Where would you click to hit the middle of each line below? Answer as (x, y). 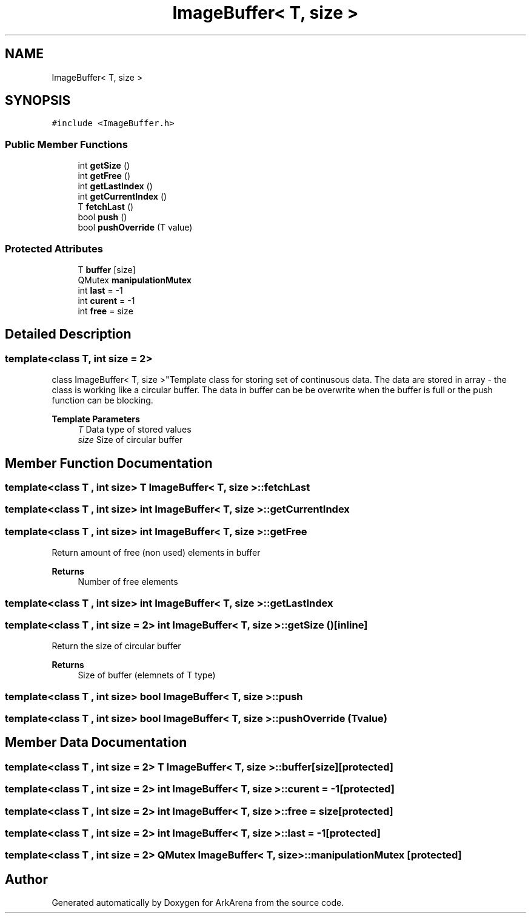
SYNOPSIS (38, 101)
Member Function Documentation (109, 463)
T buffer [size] (107, 269)
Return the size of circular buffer (116, 646)
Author (26, 879)
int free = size (105, 311)
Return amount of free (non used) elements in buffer (156, 553)
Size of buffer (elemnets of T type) (147, 675)
